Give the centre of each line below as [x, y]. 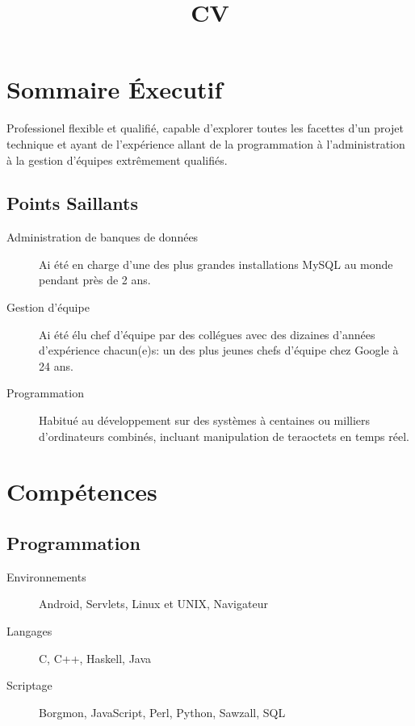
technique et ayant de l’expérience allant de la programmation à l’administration [206, 143]
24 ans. [56, 365]
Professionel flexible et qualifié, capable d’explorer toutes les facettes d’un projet [205, 128]
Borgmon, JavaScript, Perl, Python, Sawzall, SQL [162, 712]
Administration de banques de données [103, 237]
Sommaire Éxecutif [115, 89]
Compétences [82, 491]
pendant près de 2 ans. [95, 280]
